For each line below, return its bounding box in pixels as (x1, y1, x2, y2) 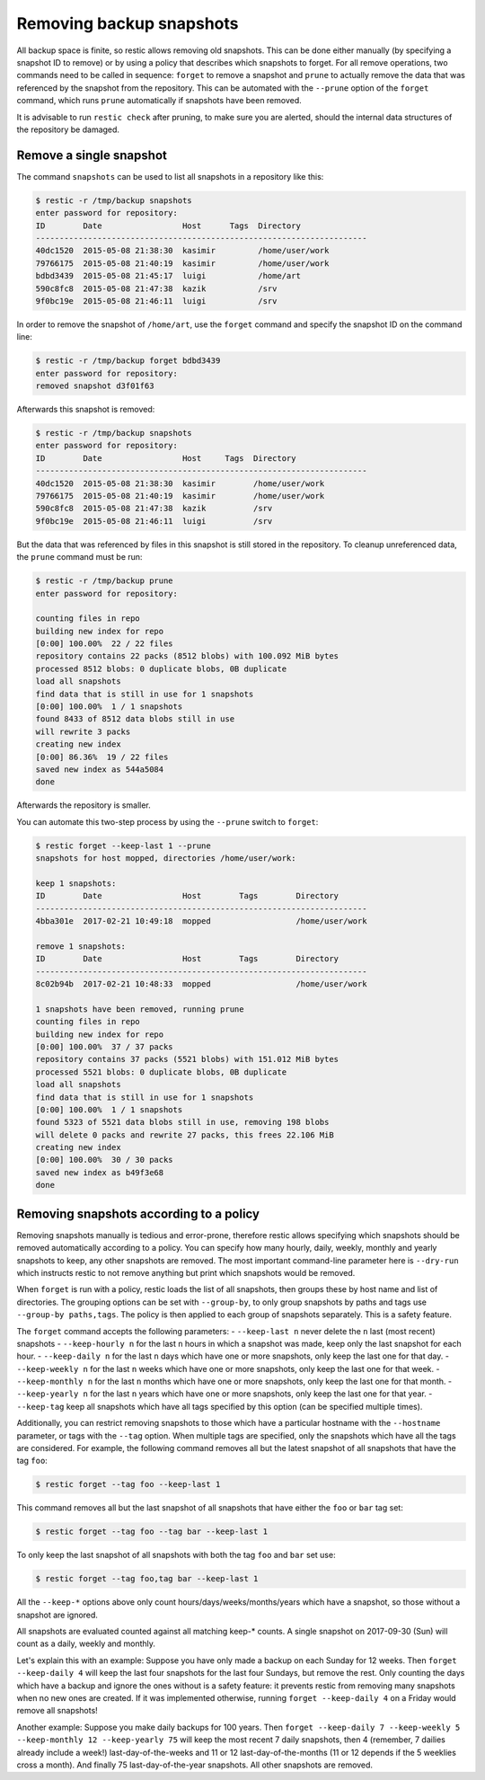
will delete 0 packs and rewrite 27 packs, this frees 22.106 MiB (35, 1129, 334, 1140)
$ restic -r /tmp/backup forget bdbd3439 (35, 356, 221, 366)
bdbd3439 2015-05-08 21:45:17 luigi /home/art (35, 270, 301, 281)
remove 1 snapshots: (35, 941, 126, 952)
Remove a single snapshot (16, 147, 168, 163)
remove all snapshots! (16, 1705, 98, 1716)
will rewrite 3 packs (35, 726, 131, 737)
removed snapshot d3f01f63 (35, 381, 154, 391)
